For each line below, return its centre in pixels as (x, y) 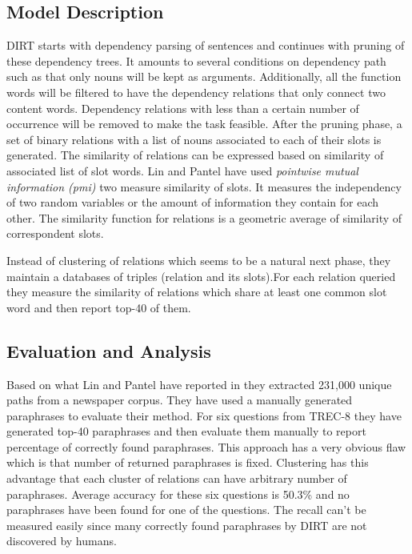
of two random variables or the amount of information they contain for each (193, 202)
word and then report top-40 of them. (99, 307)
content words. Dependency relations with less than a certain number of (183, 108)
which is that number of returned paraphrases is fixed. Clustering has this (188, 462)
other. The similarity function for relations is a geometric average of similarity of (204, 217)
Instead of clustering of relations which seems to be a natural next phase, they (199, 260)
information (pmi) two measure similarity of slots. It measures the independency (204, 186)
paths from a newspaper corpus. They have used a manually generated (180, 400)
